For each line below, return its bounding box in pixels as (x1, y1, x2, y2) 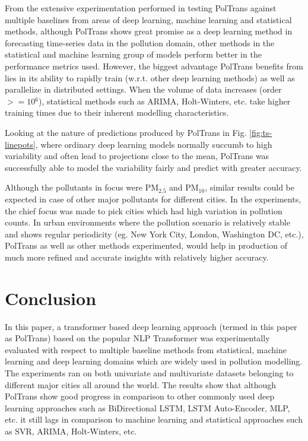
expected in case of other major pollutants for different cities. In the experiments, (5, 192, 301, 205)
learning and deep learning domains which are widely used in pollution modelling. (5, 355, 303, 367)
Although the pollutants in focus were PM (5, 181, 159, 193)
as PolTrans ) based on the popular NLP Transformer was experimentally (5, 332, 270, 344)
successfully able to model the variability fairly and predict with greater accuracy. (5, 161, 302, 173)
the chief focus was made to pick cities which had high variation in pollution (5, 204, 282, 217)
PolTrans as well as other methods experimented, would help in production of (5, 239, 287, 252)
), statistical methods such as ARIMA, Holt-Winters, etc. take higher (39, 94, 291, 107)
